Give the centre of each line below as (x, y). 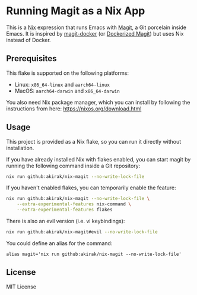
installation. (20, 148)
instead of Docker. (29, 40)
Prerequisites (31, 58)
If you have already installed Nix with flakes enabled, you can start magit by (99, 159)
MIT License (21, 287)
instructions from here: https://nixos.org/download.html (74, 109)
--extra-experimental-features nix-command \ (74, 204)
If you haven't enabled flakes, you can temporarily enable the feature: (91, 188)
